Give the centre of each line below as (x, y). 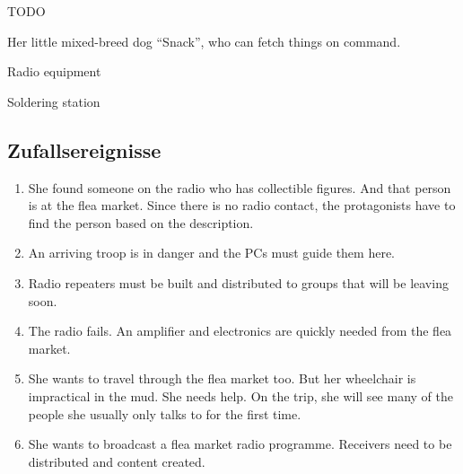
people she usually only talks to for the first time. (165, 413)
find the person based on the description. (141, 222)
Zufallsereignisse (84, 149)
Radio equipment (54, 71)
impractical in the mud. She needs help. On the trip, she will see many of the (240, 395)
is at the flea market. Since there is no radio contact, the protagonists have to (242, 205)
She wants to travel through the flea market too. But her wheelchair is (222, 378)
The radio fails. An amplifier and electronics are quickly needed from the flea (240, 331)
